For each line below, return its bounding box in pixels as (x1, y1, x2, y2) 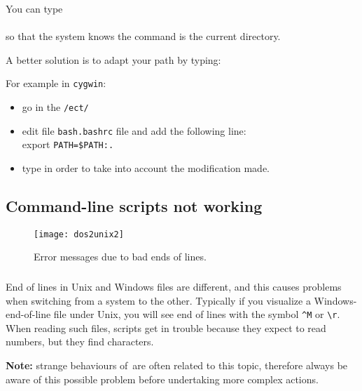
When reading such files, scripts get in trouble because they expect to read (6, 320, 326, 335)
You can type (6, 1, 63, 15)
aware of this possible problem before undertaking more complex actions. (6, 371, 319, 386)
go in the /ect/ (22, 100, 89, 114)
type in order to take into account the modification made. (22, 161, 270, 175)
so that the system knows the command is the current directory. (6, 29, 281, 44)
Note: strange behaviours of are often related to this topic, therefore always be (6, 358, 348, 372)
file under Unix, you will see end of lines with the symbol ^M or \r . (53, 307, 340, 322)
